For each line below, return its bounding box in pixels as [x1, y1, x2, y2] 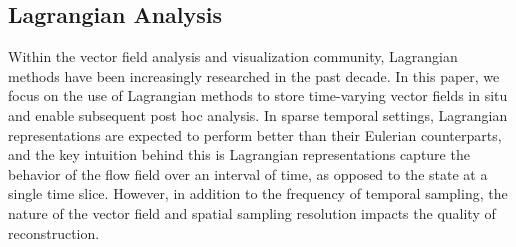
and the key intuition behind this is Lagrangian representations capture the [8, 144, 470, 165]
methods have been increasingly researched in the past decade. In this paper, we [8, 65, 500, 86]
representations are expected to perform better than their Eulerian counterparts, [8, 124, 502, 145]
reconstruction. [8, 222, 100, 243]
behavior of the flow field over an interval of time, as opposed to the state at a [8, 163, 488, 184]
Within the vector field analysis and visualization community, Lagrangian [8, 46, 458, 67]
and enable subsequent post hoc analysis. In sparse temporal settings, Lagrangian [8, 104, 508, 125]
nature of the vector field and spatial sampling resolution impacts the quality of [8, 202, 496, 223]
